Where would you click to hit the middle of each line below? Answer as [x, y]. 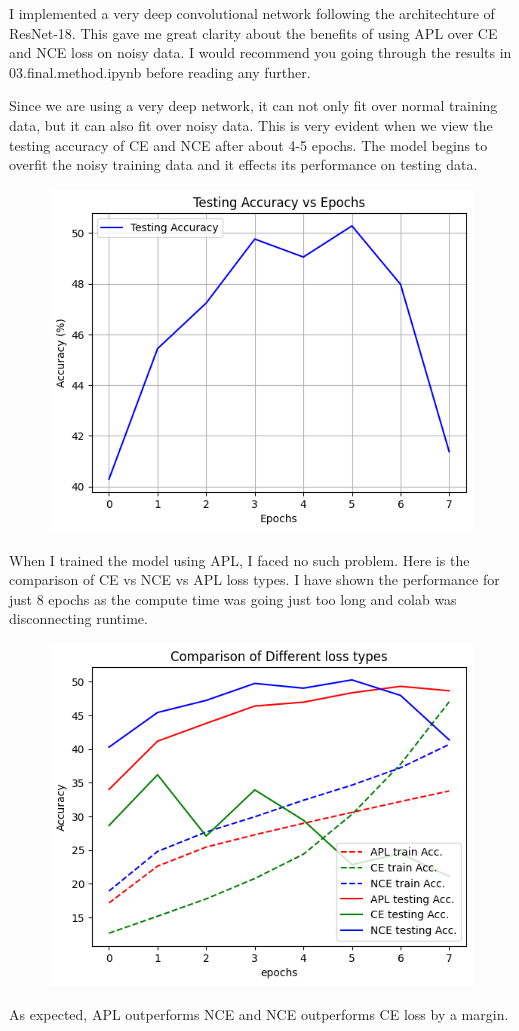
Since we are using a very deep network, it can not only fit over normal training [253, 105]
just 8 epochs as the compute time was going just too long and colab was [233, 598]
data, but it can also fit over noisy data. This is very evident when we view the [251, 124]
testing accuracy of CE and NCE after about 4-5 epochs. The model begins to [248, 144]
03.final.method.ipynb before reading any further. [160, 71]
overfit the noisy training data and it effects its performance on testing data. [243, 164]
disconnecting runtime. [78, 618]
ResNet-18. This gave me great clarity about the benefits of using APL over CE [253, 32]
